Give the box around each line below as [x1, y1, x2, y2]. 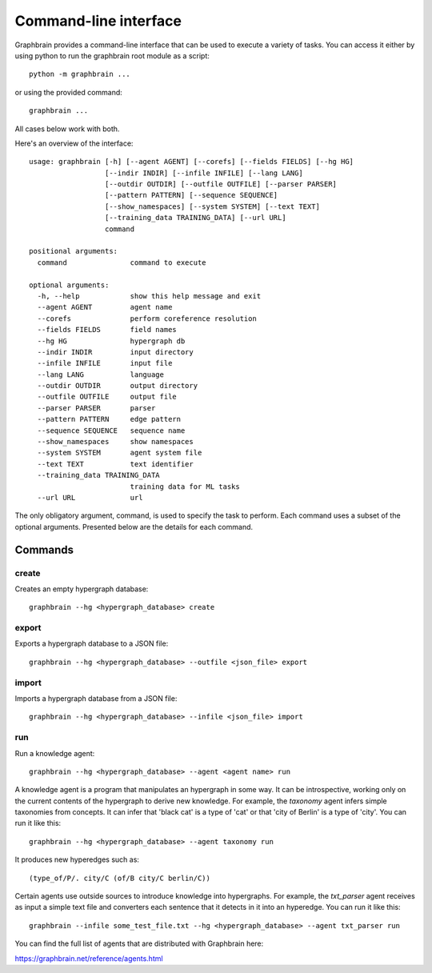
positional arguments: [29, 246, 118, 256]
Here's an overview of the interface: [14, 138, 134, 148]
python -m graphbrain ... [29, 70, 131, 79]
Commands [14, 543, 74, 556]
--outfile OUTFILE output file [37, 392, 178, 402]
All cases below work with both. [14, 124, 120, 134]
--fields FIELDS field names [37, 325, 178, 334]
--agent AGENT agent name [37, 302, 173, 312]
